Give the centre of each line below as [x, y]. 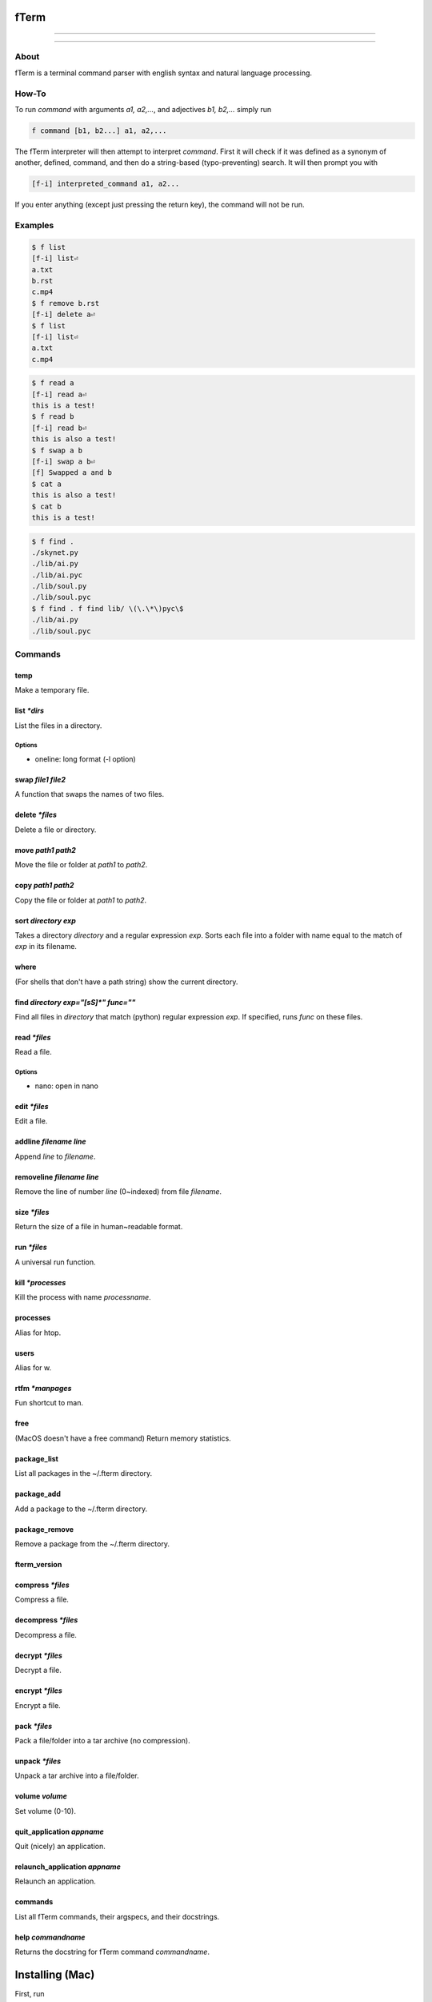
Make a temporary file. [52, 690]
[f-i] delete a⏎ [64, 315]
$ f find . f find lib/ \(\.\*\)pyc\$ [108, 608]
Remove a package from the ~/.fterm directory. [92, 1544]
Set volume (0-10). [45, 1811]
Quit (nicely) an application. [60, 1847]
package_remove [44, 1529]
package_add [38, 1494]
